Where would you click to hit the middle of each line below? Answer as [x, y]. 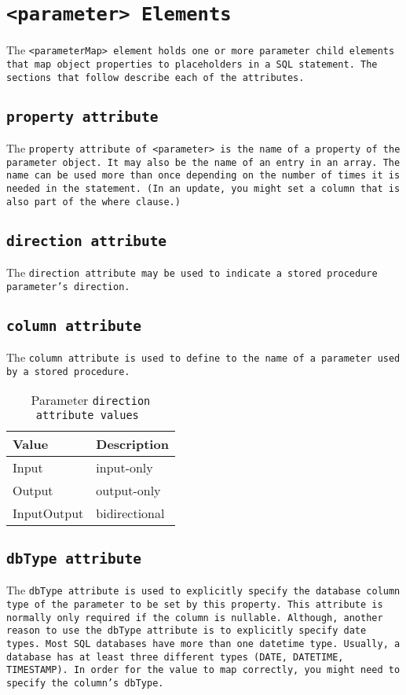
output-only [128, 491]
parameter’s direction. [68, 287]
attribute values [87, 416]
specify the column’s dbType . [85, 683]
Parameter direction [91, 400]
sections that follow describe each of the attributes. [155, 77]
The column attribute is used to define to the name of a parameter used [203, 357]
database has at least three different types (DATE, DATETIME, [175, 657]
